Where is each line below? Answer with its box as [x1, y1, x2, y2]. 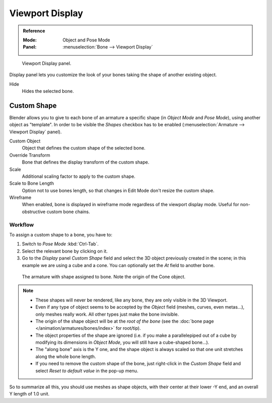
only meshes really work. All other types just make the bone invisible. [35, 311, 179, 317]
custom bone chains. [46, 209, 90, 215]
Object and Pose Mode [62, 37, 110, 43]
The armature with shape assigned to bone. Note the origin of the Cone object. [22, 273, 186, 280]
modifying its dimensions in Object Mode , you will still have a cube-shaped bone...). [35, 339, 210, 345]
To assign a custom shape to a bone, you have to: [9, 232, 113, 238]
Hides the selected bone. [22, 88, 74, 94]
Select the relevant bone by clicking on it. [22, 248, 108, 254]
